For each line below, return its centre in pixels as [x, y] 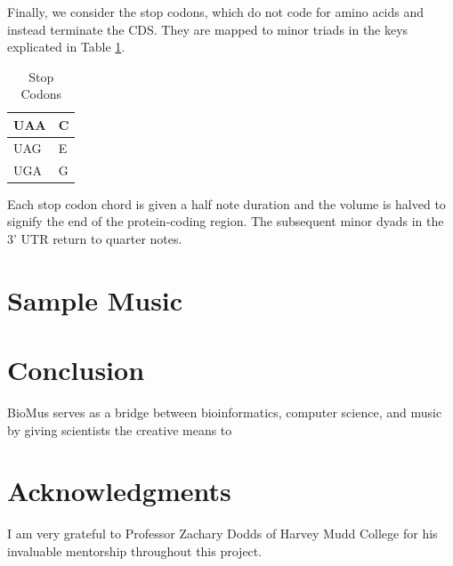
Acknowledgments [119, 491]
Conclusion [76, 370]
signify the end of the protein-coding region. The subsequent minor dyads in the [226, 221]
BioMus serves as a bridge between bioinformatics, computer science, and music [225, 412]
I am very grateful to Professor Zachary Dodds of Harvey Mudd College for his [222, 534]
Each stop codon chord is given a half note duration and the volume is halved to [226, 203]
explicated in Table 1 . [66, 47]
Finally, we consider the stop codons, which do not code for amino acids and [216, 12]
